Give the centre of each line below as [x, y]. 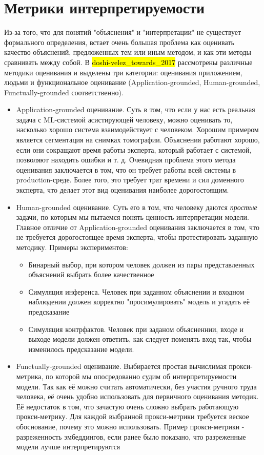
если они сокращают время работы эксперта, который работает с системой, [134, 149]
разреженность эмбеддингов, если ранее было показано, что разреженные [131, 436]
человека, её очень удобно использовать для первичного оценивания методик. [137, 396]
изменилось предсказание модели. [81, 349]
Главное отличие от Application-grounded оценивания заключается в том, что [138, 227]
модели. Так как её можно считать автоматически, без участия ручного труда [136, 386]
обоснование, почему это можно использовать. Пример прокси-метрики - [130, 426]
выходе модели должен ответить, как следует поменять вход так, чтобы [140, 339]
